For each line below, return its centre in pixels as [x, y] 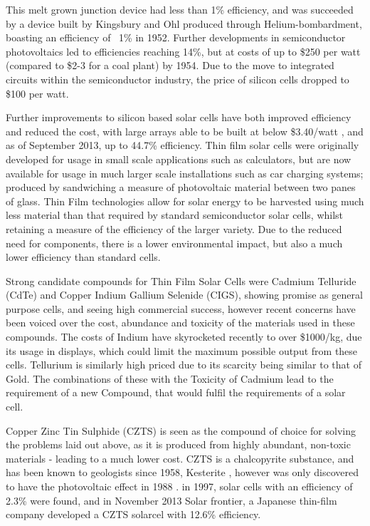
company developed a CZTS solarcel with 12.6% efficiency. [133, 514]
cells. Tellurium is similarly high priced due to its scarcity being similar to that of [184, 365]
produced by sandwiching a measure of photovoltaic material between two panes [181, 187]
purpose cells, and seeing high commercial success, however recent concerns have [181, 308]
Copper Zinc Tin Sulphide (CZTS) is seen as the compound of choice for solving [181, 430]
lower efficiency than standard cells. [83, 257]
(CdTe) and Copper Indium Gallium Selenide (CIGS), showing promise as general [184, 295]
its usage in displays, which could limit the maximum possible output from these [182, 350]
